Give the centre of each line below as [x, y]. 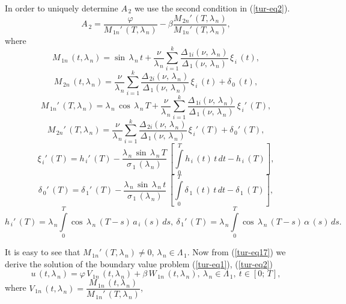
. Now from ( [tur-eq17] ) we [236, 252]
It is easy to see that [43, 252]
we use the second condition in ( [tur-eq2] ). [212, 8]
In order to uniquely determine [62, 8]
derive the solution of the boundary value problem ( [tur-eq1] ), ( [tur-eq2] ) [139, 263]
